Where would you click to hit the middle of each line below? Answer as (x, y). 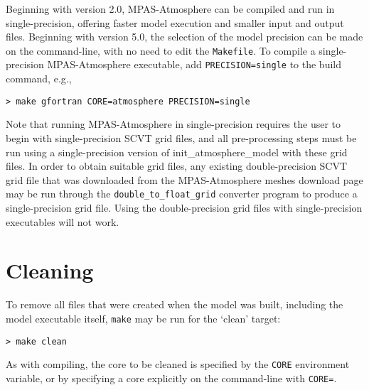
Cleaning (50, 270)
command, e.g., (39, 78)
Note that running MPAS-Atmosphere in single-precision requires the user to (173, 124)
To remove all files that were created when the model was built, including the (175, 304)
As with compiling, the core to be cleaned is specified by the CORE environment (178, 364)
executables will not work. (63, 221)
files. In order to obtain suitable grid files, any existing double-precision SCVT (177, 166)
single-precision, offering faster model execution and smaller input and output (175, 22)
